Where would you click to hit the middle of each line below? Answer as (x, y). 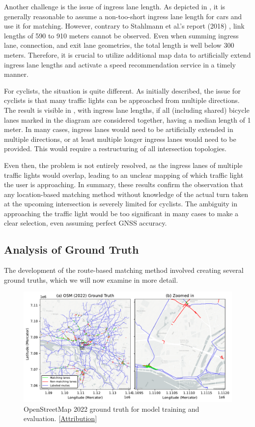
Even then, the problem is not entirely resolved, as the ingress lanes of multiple (123, 165)
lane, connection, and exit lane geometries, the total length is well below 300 (119, 45)
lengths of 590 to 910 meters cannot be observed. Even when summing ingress (121, 35)
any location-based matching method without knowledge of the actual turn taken (126, 194)
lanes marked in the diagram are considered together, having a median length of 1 (127, 119)
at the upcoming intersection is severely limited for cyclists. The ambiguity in (121, 204)
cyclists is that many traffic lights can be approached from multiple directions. (122, 100)
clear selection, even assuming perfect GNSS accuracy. (85, 223)
